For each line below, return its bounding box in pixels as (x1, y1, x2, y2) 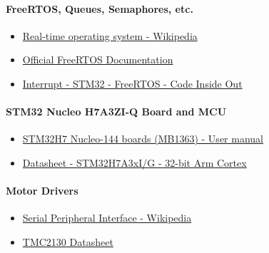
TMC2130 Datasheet (22, 234, 113, 249)
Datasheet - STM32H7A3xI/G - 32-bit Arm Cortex (22, 155, 247, 170)
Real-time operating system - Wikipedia (22, 28, 198, 43)
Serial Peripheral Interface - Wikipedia (22, 210, 192, 225)
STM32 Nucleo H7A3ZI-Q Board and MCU (6, 104, 227, 119)
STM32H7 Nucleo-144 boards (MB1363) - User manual (22, 131, 263, 146)
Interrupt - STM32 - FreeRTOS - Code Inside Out (22, 76, 243, 91)
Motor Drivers (6, 183, 78, 198)
